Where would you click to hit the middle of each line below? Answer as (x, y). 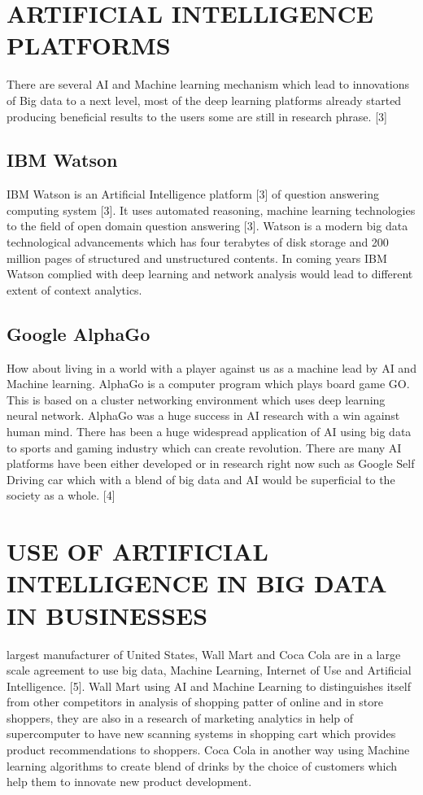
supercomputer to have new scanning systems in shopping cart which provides (201, 734)
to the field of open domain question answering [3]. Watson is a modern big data (207, 226)
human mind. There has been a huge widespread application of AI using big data (209, 432)
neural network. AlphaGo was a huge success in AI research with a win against (203, 415)
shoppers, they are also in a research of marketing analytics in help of (180, 717)
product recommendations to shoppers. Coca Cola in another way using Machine (208, 750)
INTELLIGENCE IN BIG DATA (197, 583)
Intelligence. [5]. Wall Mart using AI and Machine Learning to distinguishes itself (209, 686)
